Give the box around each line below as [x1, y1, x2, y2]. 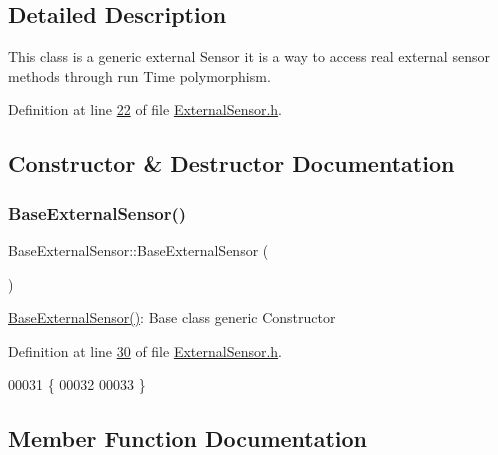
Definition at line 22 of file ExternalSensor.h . [8, 99, 283, 120]
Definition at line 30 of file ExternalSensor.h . [8, 340, 283, 361]
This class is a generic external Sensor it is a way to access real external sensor [8, 46, 490, 67]
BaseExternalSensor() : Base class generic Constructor [8, 307, 336, 328]
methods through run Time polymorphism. [8, 65, 271, 86]
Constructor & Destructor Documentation [8, 148, 455, 179]
